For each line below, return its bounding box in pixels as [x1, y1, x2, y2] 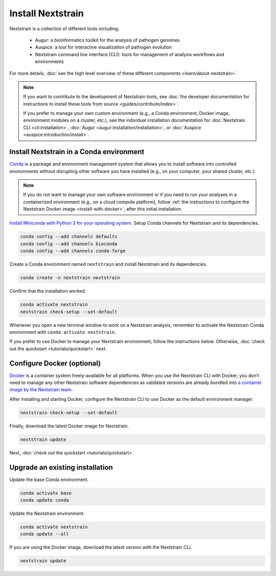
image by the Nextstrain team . [9, 387, 73, 393]
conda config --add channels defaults [20, 234, 118, 239]
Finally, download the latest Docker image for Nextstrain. [9, 423, 129, 429]
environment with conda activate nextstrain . [9, 329, 116, 335]
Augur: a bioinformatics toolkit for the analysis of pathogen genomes [35, 37, 180, 43]
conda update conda [20, 497, 69, 503]
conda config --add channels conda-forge [20, 248, 126, 254]
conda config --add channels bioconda [20, 241, 118, 247]
